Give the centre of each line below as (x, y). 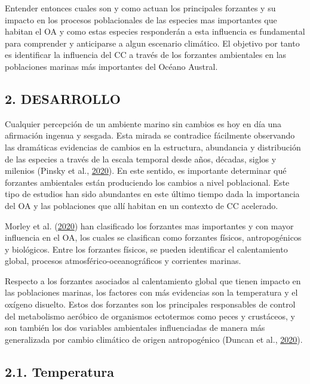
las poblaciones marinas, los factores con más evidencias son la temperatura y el (151, 292)
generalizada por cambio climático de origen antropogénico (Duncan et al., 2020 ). (154, 339)
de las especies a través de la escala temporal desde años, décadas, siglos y (141, 159)
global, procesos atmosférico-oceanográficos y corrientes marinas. (123, 261)
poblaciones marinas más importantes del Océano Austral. (111, 66)
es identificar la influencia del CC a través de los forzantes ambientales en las (146, 55)
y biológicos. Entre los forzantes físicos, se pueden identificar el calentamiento (146, 249)
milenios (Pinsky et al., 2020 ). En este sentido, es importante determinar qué (146, 171)
